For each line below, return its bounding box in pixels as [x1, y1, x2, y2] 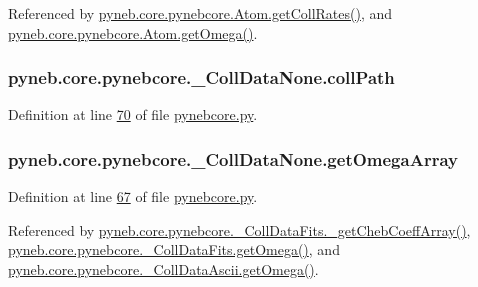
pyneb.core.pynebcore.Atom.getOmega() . [8, 22, 258, 43]
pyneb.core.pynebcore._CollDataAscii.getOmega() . [8, 259, 319, 279]
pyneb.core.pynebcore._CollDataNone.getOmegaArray [8, 146, 458, 171]
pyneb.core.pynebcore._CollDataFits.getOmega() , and [8, 239, 340, 260]
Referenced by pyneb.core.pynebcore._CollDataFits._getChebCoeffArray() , [8, 219, 471, 240]
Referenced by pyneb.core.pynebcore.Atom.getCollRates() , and [8, 3, 393, 23]
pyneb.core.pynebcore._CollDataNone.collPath [8, 65, 395, 90]
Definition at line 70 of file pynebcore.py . [8, 104, 258, 125]
